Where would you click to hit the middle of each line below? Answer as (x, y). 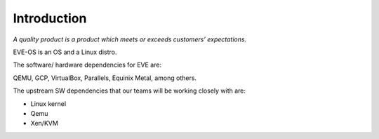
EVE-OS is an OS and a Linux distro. (65, 52)
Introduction (50, 18)
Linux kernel (48, 104)
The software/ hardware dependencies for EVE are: (87, 65)
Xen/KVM (45, 124)
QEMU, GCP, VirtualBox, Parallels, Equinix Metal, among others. (105, 78)
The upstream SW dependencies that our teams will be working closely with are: (129, 91)
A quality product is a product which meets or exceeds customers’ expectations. (130, 39)
